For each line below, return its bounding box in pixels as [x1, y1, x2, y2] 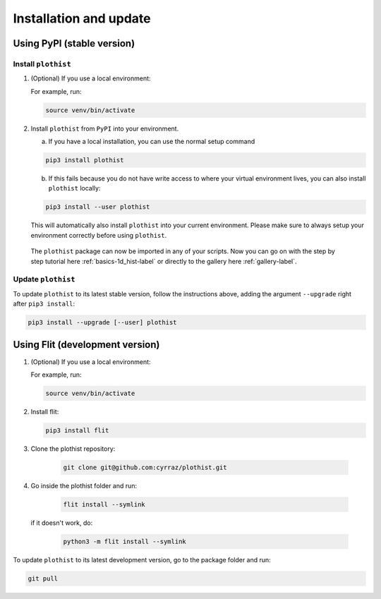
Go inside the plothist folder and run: [30, 481, 138, 490]
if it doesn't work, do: [30, 519, 93, 527]
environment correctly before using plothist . [30, 231, 167, 239]
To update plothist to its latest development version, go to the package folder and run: [13, 555, 271, 564]
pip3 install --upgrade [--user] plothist [28, 318, 177, 327]
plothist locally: [48, 184, 101, 193]
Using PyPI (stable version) [13, 37, 135, 49]
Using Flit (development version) [13, 339, 160, 351]
